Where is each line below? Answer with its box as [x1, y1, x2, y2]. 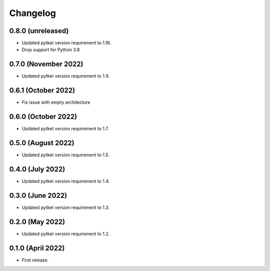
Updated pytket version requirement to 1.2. [21, 230, 110, 236]
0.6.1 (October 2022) [9, 86, 75, 95]
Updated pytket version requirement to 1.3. [21, 204, 110, 210]
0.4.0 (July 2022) [9, 165, 65, 173]
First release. [21, 257, 49, 263]
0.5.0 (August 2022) [9, 138, 74, 147]
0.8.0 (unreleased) [9, 27, 69, 35]
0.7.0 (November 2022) [9, 60, 83, 69]
